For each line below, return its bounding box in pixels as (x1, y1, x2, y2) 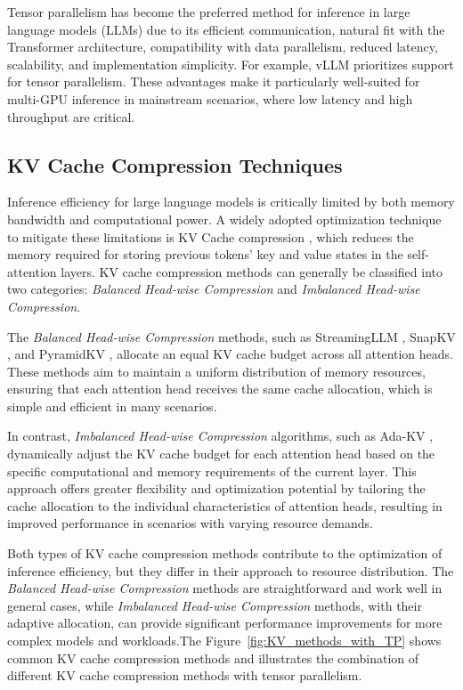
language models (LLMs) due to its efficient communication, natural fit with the (7, 20, 445, 38)
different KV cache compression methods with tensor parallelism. (7, 666, 362, 685)
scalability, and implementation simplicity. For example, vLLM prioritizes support (7, 54, 454, 73)
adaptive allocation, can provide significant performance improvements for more (7, 613, 443, 632)
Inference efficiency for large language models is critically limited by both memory (7, 192, 455, 211)
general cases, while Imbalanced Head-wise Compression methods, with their (7, 596, 422, 614)
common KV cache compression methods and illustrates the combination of (7, 648, 419, 667)
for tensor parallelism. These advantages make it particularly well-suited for (7, 72, 420, 91)
